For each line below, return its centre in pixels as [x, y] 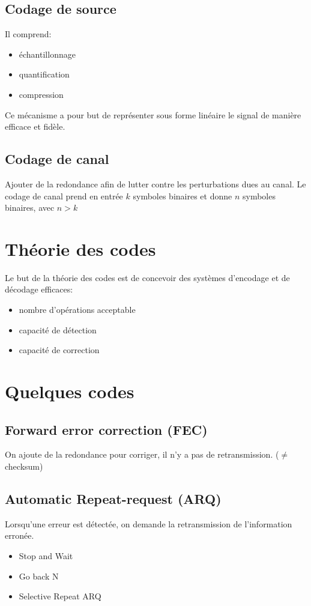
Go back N [39, 576]
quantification [44, 74]
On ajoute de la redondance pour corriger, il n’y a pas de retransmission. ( [142, 454]
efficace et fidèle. [35, 126]
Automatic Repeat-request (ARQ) [113, 498]
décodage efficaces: [39, 289]
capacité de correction [59, 350]
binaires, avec [30, 208]
